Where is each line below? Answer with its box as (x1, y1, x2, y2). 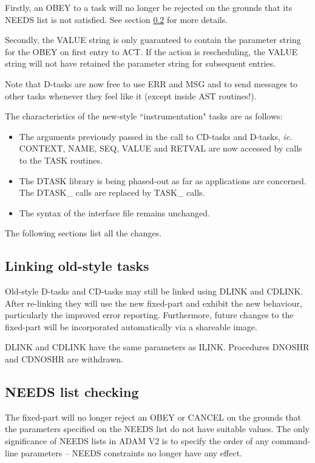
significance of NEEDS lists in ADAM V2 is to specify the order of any (5, 435, 269, 447)
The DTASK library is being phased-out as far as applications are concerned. (19, 174, 307, 187)
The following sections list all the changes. (5, 227, 162, 239)
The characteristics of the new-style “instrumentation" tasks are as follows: (5, 110, 283, 122)
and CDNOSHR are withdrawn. (5, 353, 123, 365)
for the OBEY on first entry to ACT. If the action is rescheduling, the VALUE (5, 45, 298, 58)
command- (271, 435, 311, 447)
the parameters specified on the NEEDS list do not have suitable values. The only (5, 422, 310, 435)
